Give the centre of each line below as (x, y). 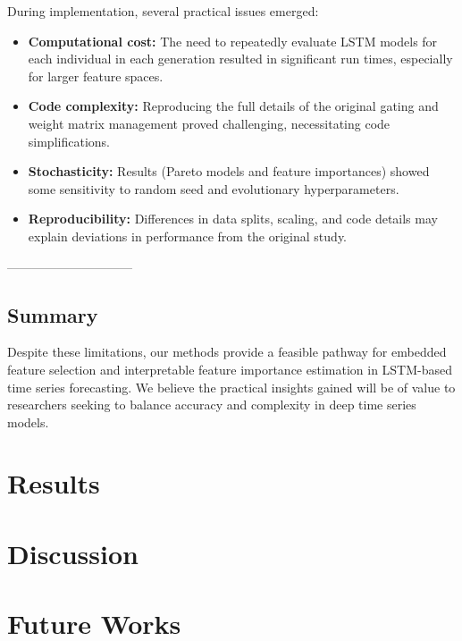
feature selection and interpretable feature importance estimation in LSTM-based (230, 369)
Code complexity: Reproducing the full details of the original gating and (233, 106)
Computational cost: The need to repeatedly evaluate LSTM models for (233, 41)
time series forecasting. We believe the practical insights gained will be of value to (231, 387)
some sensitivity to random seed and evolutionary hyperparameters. (214, 188)
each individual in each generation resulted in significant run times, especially (240, 59)
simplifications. (69, 141)
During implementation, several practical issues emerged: (163, 11)
